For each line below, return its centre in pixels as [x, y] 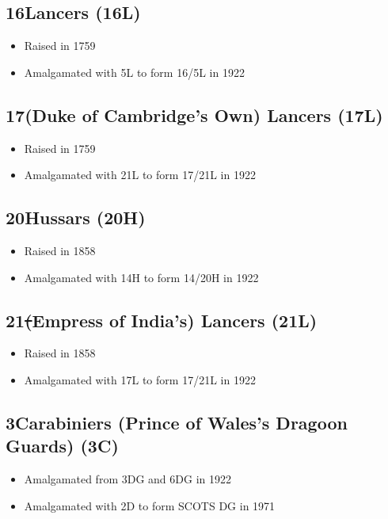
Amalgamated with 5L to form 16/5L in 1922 [134, 72]
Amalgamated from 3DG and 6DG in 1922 [127, 479]
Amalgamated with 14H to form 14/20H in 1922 [141, 277]
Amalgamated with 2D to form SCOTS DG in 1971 [150, 505]
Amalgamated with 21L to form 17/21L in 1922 [140, 175]
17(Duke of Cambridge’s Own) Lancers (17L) [194, 114]
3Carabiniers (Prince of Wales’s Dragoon [177, 422]
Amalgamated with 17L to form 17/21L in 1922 [140, 379]
